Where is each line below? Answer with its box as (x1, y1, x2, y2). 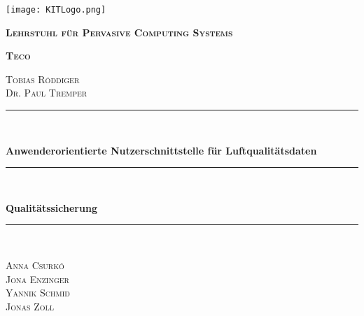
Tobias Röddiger (6, 71, 80, 86)
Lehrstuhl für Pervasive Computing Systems (6, 24, 233, 39)
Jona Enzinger (6, 271, 69, 286)
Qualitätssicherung (6, 200, 97, 215)
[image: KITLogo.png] (6, 5, 106, 15)
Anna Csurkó (6, 258, 64, 272)
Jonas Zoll (6, 299, 55, 313)
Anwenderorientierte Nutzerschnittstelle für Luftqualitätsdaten (6, 143, 317, 157)
